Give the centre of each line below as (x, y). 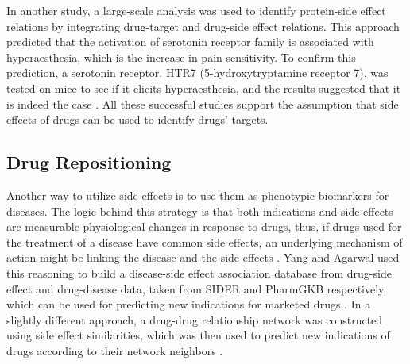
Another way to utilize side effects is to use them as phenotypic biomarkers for (198, 195)
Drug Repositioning (89, 162)
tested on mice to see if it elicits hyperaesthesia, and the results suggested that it (204, 88)
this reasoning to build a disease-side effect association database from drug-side (199, 272)
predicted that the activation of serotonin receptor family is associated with (190, 42)
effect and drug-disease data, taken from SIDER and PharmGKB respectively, (197, 288)
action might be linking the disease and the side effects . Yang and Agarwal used (203, 257)
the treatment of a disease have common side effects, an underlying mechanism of (205, 241)
